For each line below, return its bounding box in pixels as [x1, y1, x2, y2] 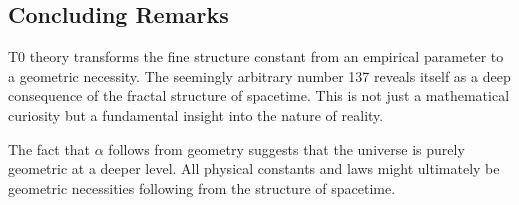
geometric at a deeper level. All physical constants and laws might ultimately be [8, 158, 500, 179]
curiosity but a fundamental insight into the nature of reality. [8, 104, 384, 125]
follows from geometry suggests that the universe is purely [108, 138, 465, 159]
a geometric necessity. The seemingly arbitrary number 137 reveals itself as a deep [8, 65, 511, 86]
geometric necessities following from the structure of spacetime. [8, 177, 396, 198]
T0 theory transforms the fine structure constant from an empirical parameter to [8, 46, 504, 67]
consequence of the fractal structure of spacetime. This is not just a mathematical [8, 85, 510, 106]
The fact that [8, 138, 91, 159]
